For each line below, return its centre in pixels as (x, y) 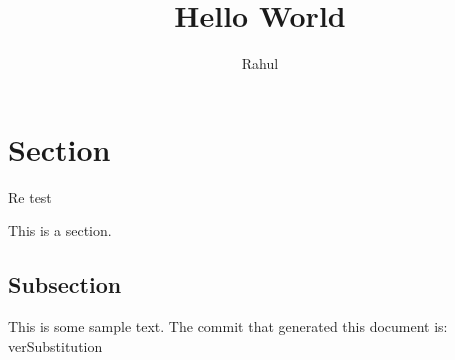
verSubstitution (55, 345)
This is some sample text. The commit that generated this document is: (228, 326)
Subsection (65, 284)
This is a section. (60, 230)
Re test (30, 196)
